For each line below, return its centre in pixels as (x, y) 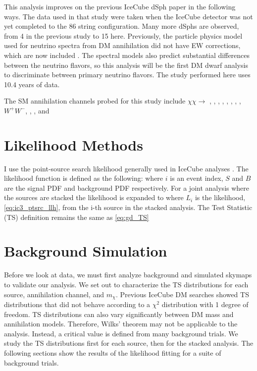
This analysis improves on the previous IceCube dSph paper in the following (120, 6)
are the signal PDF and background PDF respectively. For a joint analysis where (127, 187)
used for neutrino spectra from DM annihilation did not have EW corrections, (122, 45)
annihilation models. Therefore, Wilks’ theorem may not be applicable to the (121, 324)
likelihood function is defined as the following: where (84, 178)
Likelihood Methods (74, 144)
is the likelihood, (220, 197)
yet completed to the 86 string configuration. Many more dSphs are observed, (122, 26)
